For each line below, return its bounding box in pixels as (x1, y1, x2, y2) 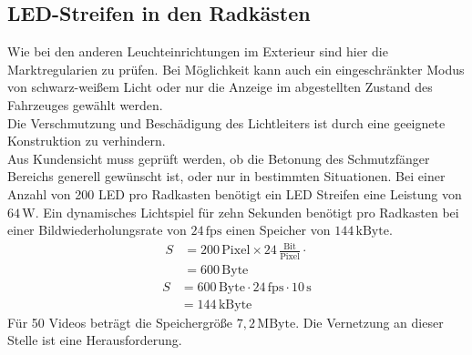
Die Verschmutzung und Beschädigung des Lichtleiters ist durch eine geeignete (7, 113, 446, 132)
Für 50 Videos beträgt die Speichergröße (7, 312, 233, 331)
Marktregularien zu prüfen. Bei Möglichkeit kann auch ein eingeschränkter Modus (7, 59, 465, 78)
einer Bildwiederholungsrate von (7, 220, 187, 239)
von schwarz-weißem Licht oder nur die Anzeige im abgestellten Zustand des (7, 77, 433, 96)
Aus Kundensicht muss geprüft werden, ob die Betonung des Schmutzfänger (7, 148, 430, 167)
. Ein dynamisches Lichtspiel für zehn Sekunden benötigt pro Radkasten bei (35, 202, 459, 221)
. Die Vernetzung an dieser (295, 312, 444, 331)
